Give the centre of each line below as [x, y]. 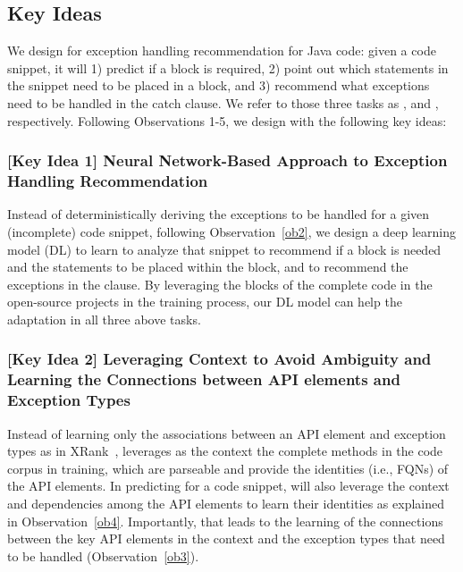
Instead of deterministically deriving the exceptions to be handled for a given [219, 214]
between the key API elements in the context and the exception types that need [226, 538]
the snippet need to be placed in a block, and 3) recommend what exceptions [219, 85]
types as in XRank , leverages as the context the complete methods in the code [225, 451]
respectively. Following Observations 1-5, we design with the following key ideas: [227, 120]
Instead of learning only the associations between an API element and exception [227, 433]
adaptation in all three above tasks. [104, 319]
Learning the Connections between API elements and [204, 379]
